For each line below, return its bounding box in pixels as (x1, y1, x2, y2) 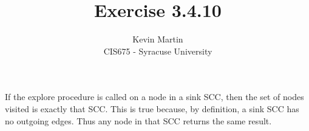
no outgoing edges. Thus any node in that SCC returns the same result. (5, 114, 272, 127)
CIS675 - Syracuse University (103, 44, 212, 57)
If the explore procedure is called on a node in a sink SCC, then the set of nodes (5, 90, 304, 103)
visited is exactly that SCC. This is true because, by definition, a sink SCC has (5, 102, 299, 115)
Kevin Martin (132, 33, 183, 45)
